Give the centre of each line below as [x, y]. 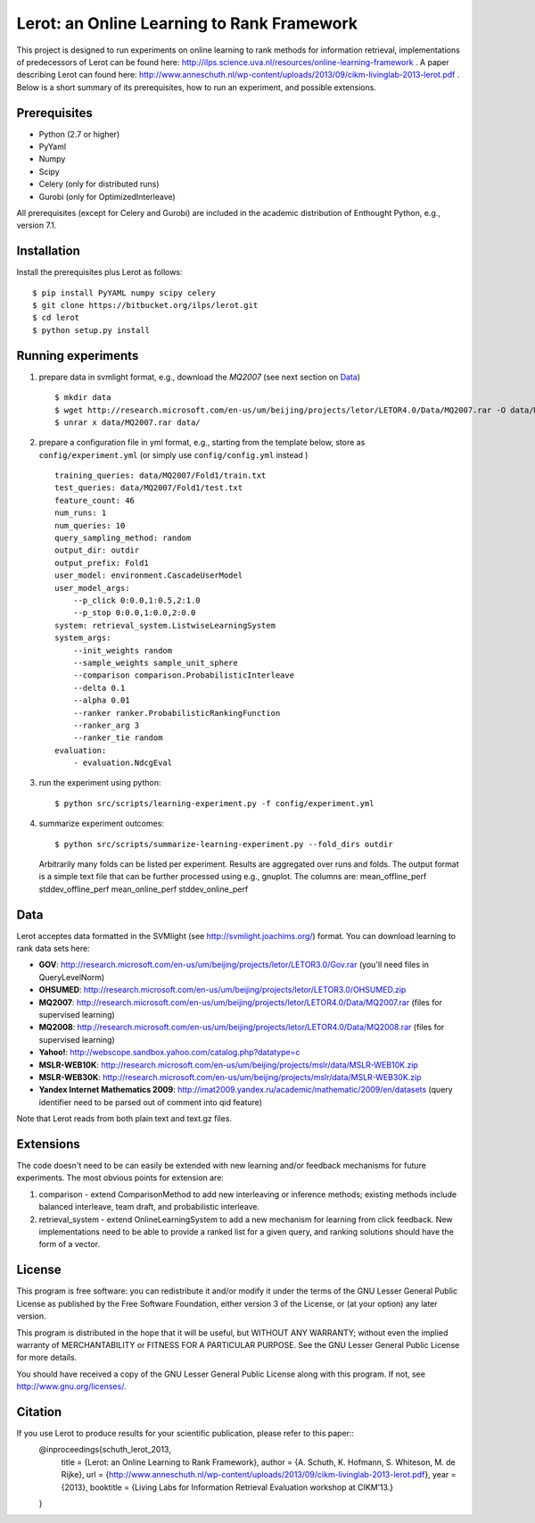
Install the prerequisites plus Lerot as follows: [99, 272]
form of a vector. [70, 1244]
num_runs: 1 [81, 513]
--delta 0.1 [99, 688]
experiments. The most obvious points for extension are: [120, 1178]
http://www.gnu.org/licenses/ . [71, 1386]
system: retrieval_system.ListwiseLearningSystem [165, 625]
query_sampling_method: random [123, 538]
